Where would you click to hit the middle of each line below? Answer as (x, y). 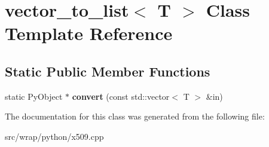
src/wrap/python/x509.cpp (54, 136)
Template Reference (89, 33)
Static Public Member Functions (108, 71)
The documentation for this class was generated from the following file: (135, 116)
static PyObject (34, 96)
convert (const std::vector (121, 96)
